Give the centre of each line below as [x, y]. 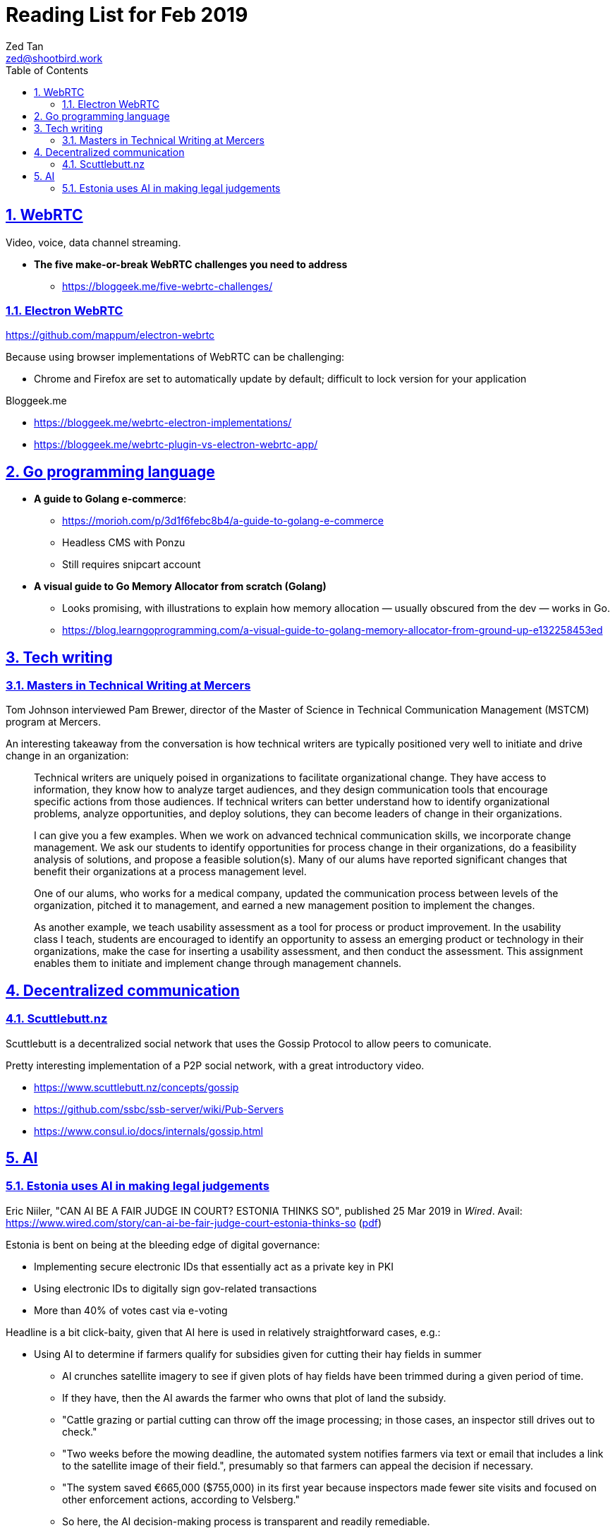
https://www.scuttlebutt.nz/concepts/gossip [136, 1087]
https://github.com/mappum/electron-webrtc [110, 335]
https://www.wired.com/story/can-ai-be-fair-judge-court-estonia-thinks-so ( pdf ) [194, 1222]
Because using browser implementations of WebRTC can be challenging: [175, 357]
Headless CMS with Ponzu [124, 543]
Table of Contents [47, 70]
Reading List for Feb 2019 [127, 15]
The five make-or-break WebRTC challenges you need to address [191, 264]
